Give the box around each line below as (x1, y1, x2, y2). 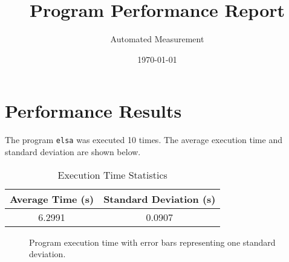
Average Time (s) (10, 191, 94, 206)
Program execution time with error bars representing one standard (29, 235, 276, 248)
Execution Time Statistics (57, 167, 167, 182)
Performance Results (5, 98, 182, 123)
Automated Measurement (110, 33, 204, 45)
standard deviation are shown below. (5, 145, 141, 158)
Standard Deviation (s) (103, 191, 216, 206)
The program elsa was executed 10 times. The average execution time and (5, 133, 282, 146)
